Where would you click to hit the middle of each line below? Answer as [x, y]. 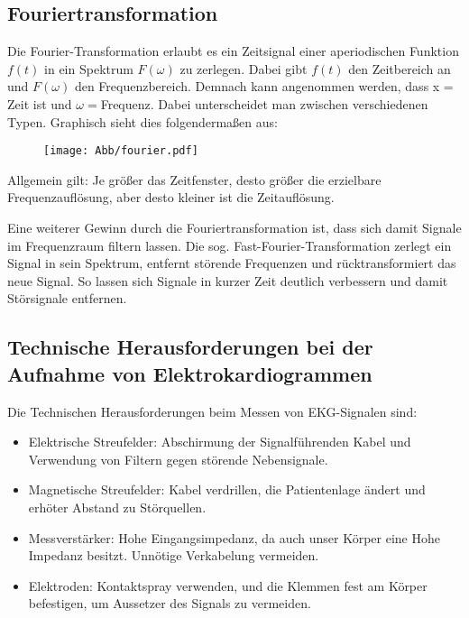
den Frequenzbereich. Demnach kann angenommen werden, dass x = [264, 86]
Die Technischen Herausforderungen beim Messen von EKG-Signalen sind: [212, 411]
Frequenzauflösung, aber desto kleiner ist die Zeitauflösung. [171, 197]
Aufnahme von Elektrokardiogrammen [190, 373]
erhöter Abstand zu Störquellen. [117, 507]
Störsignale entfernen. [67, 298]
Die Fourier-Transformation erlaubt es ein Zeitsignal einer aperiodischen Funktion [233, 51]
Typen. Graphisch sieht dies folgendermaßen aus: [143, 121]
